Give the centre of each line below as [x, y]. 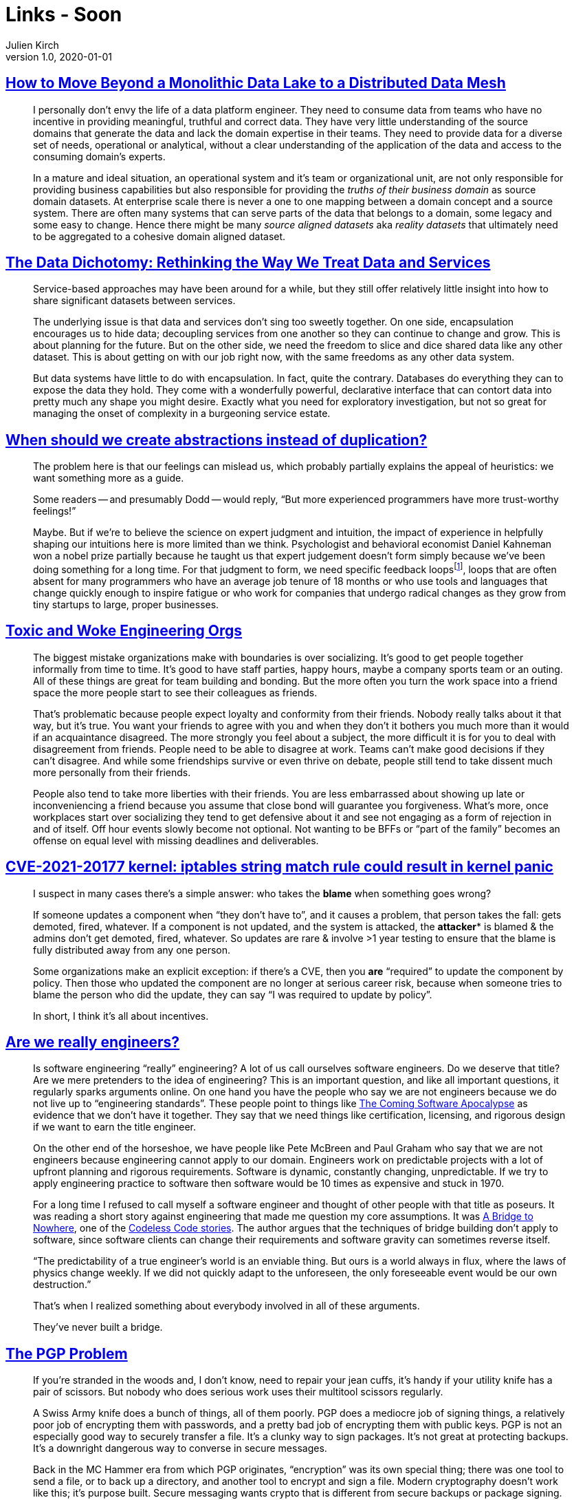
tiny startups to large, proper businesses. [126, 604]
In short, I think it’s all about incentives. [121, 1016]
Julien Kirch [32, 45]
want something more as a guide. [109, 478]
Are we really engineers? [93, 1042]
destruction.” [62, 1285]
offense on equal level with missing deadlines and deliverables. [176, 840]
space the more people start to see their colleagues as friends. [175, 692]
